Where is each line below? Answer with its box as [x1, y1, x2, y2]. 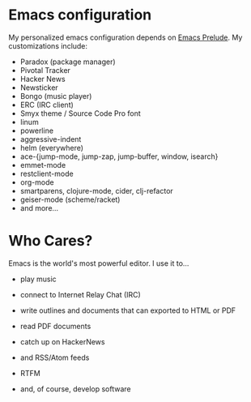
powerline [19, 126, 54, 135]
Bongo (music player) [19, 91, 92, 100]
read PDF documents [19, 321, 91, 331]
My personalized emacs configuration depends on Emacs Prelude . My [8, 32, 243, 42]
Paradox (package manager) [19, 57, 116, 66]
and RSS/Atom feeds [19, 353, 90, 362]
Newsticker [19, 83, 58, 92]
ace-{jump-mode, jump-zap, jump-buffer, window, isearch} [19, 152, 219, 161]
